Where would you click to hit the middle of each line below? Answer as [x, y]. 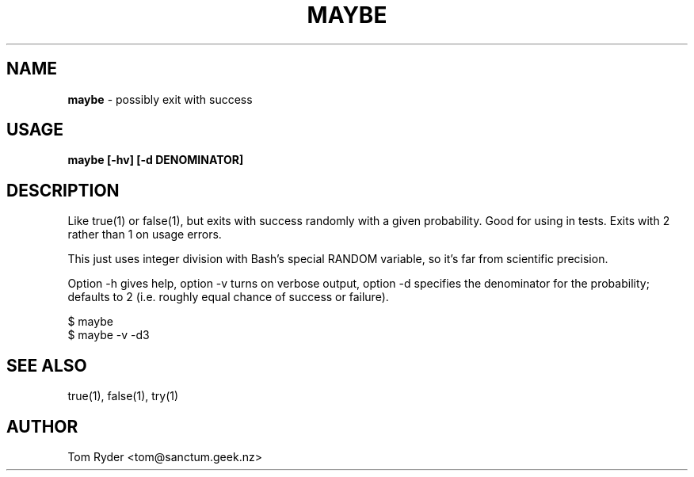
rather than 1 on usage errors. [145, 235]
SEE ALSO [47, 365]
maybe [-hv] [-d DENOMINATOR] [156, 160]
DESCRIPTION [63, 190]
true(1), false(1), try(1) [123, 396]
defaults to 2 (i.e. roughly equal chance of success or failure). [228, 297]
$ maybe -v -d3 [109, 335]
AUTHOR [42, 426]
